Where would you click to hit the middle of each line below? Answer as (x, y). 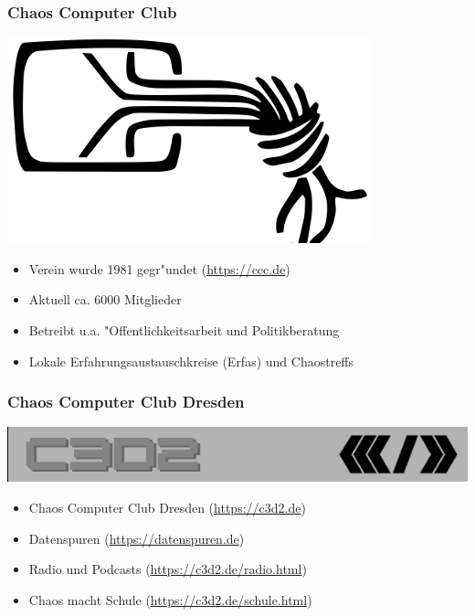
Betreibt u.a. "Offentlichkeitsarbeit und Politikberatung (184, 330)
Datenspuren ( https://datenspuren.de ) (137, 538)
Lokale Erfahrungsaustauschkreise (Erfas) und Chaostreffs (191, 361)
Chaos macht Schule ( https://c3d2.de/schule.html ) (170, 599)
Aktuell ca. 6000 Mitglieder (105, 299)
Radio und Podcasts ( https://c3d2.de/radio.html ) (168, 569)
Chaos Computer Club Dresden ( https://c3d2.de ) (167, 507)
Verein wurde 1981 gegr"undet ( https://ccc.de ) (159, 268)
